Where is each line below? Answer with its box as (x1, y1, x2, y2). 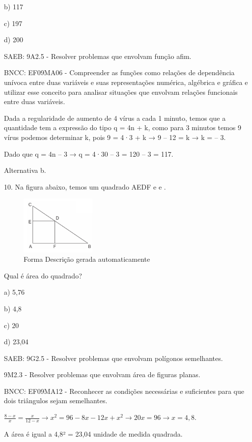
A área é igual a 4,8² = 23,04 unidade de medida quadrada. (4, 428, 183, 439)
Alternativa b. (4, 165, 46, 175)
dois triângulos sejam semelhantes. (4, 395, 108, 406)
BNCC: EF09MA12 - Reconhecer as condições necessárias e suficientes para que (4, 386, 245, 396)
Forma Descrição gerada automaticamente (24, 254, 150, 264)
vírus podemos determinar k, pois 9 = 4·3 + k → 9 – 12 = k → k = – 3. (4, 132, 226, 142)
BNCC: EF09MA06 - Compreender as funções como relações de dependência (4, 67, 235, 78)
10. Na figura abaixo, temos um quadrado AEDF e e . (4, 181, 166, 192)
